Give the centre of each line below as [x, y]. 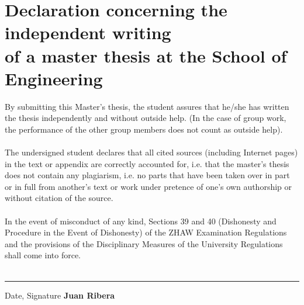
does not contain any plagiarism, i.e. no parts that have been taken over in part [147, 175]
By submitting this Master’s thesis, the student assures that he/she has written [147, 106]
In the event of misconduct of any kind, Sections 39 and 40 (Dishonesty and [141, 221]
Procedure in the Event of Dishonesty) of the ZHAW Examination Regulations [146, 232]
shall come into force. [43, 255]
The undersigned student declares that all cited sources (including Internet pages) [151, 152]
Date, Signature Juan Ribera [60, 295]
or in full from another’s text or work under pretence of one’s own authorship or [148, 186]
